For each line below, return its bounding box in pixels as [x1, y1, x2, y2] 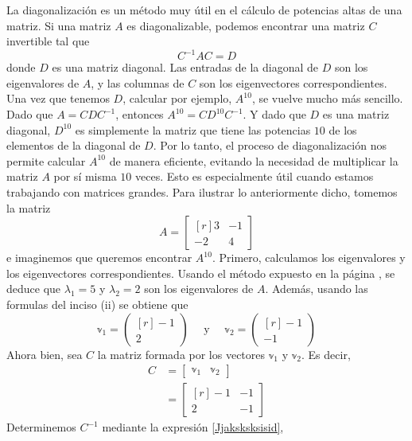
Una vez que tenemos [6, 90, 110, 107]
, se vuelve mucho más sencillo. [251, 90, 403, 107]
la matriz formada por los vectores [97, 345, 266, 362]
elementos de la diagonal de [6, 137, 141, 154]
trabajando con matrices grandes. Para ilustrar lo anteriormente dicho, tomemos [6, 184, 398, 201]
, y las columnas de [91, 74, 185, 91]
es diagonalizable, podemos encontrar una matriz [126, 17, 365, 33]
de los [328, 121, 357, 138]
